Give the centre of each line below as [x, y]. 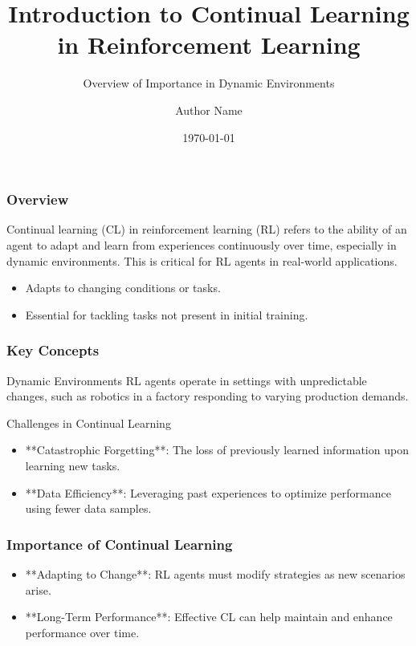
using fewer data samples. [88, 508]
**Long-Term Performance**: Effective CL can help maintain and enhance [209, 617]
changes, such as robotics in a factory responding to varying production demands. [208, 396]
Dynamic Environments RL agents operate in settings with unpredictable [187, 380]
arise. [38, 589]
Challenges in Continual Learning [89, 423]
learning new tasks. [73, 465]
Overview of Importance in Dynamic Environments [209, 83]
